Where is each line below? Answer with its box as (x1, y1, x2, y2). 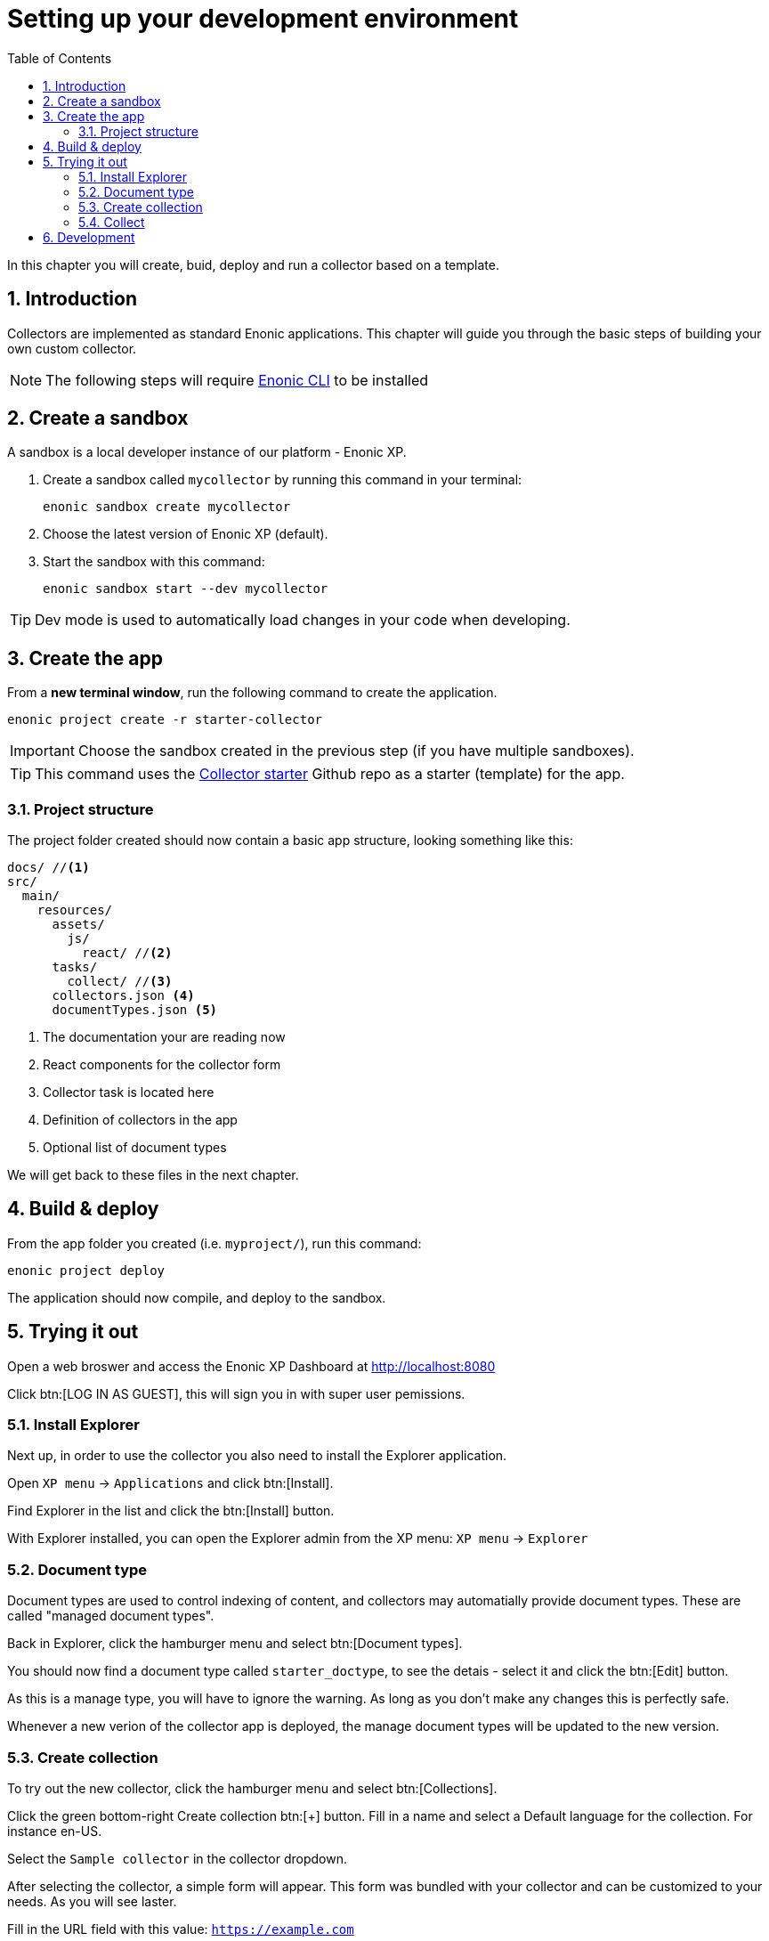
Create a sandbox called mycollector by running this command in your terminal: (43, 472, 522, 488)
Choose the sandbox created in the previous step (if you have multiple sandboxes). (77, 742, 635, 760)
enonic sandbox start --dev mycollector (43, 581, 328, 597)
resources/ (36, 903, 113, 918)
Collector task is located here (43, 1084, 215, 1100)
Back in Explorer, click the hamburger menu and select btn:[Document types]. (7, 1636, 463, 1652)
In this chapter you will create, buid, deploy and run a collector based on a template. (7, 256, 499, 272)
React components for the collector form (43, 1057, 281, 1073)
